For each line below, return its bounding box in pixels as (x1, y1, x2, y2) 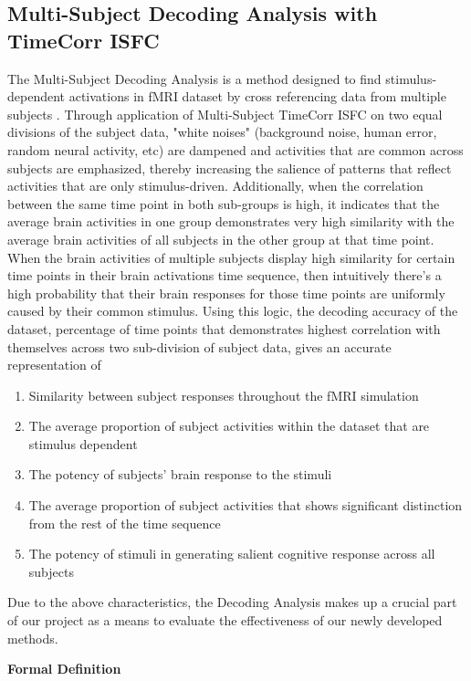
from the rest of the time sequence (28, 513, 221, 532)
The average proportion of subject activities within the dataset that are (28, 416, 430, 435)
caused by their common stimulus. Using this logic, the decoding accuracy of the (7, 301, 458, 320)
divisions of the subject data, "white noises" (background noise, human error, (7, 122, 437, 141)
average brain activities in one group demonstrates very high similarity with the (7, 212, 455, 231)
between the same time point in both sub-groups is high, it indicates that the (7, 194, 440, 213)
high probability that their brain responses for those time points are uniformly (7, 283, 445, 302)
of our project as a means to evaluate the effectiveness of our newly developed (7, 611, 443, 630)
